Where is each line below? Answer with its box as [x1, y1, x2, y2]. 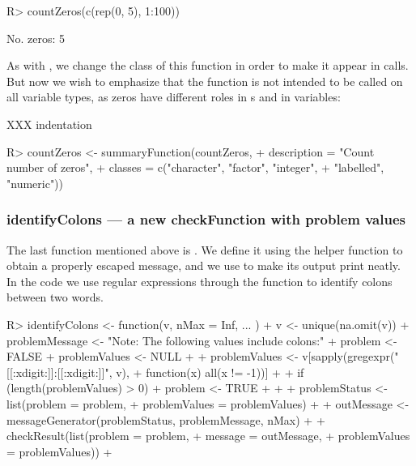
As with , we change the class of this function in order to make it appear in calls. [6, 57, 409, 74]
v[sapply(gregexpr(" [302, 348, 399, 365]
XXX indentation [6, 115, 92, 132]
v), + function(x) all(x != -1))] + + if [116, 363, 304, 380]
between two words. [6, 289, 104, 306]
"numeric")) [6, 174, 64, 191]
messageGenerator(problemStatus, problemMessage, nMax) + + [6, 411, 325, 428]
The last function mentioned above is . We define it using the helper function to [6, 241, 403, 258]
